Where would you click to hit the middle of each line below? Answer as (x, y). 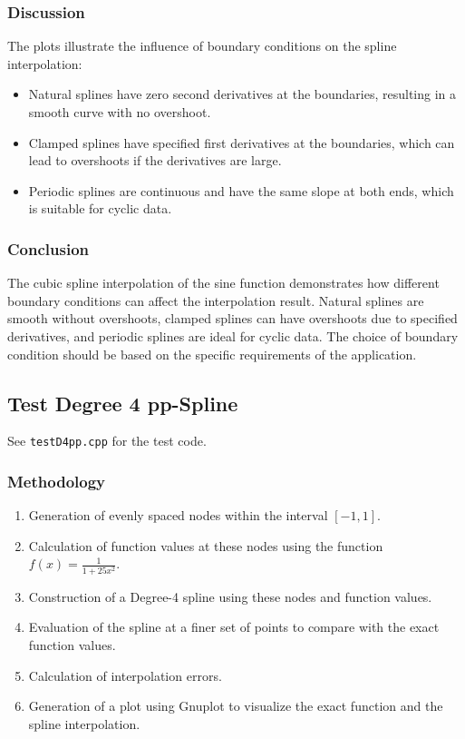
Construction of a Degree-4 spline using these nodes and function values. (230, 596)
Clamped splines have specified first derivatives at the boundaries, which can (242, 142)
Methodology (57, 481)
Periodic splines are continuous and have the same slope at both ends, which (241, 190)
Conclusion (48, 248)
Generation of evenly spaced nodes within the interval (178, 515)
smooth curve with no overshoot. (120, 112)
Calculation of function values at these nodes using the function (206, 545)
